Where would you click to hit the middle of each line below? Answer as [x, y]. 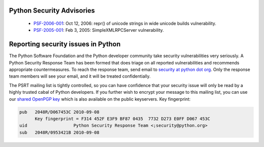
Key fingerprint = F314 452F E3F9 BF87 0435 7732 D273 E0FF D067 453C [122, 119]
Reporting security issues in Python [65, 44]
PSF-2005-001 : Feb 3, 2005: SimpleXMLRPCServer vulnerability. [99, 30]
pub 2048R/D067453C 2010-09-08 [59, 112]
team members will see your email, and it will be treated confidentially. [80, 76]
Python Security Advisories [52, 10]
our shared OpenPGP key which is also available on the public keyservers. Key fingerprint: [100, 99]
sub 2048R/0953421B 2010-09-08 [59, 132]
